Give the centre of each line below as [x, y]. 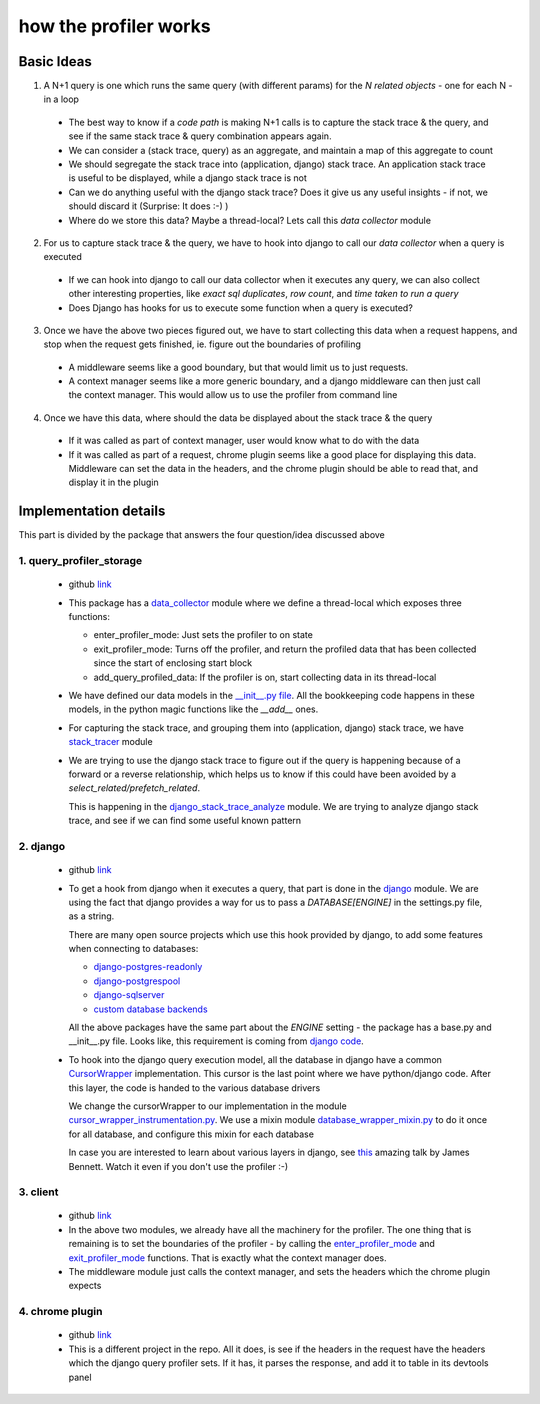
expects [85, 1286]
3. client [38, 1192]
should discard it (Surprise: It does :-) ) [148, 206]
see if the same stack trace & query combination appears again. [200, 136]
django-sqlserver [129, 995]
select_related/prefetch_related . [134, 788]
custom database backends [151, 1009]
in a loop [61, 99]
